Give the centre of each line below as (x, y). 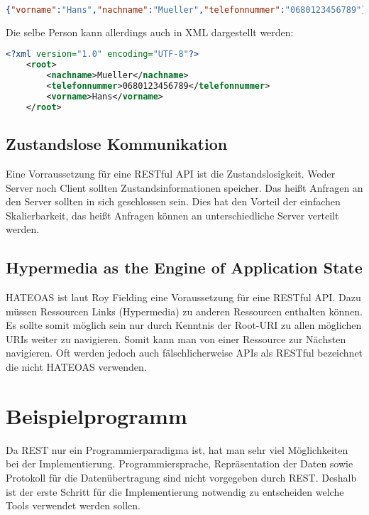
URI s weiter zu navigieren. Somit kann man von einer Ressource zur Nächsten (176, 338)
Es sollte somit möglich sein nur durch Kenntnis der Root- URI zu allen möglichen (184, 325)
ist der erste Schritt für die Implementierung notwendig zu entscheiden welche (175, 491)
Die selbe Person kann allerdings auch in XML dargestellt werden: (150, 32)
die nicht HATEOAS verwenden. (76, 367)
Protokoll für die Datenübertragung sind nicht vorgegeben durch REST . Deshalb (181, 477)
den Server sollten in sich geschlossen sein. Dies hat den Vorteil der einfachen (173, 201)
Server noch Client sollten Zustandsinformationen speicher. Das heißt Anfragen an (184, 187)
